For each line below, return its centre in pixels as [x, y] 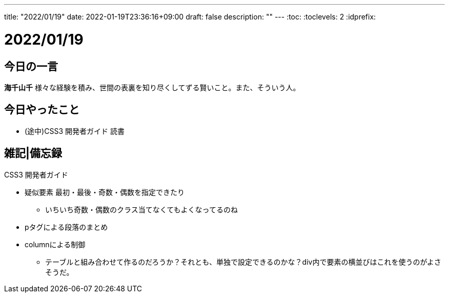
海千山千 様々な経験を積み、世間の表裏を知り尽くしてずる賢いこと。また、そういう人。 [152, 87]
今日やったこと [42, 110]
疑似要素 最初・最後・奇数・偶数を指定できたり [105, 192]
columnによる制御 [55, 244]
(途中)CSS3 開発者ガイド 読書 [75, 131]
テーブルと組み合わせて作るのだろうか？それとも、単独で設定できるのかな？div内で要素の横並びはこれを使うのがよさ [243, 262]
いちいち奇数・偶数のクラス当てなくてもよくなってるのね [141, 209]
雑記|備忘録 [33, 153]
